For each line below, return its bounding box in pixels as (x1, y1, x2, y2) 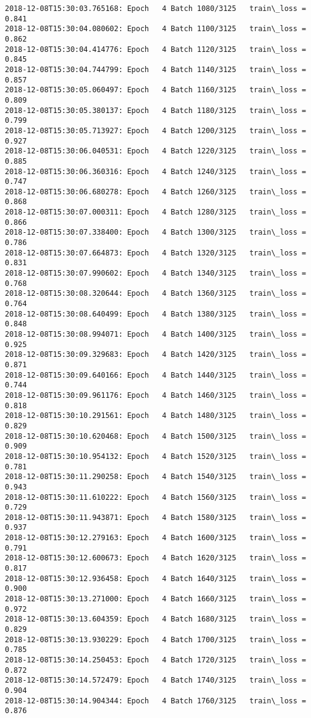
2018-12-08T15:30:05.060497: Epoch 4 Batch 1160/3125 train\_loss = (5, 86, 306, 95)
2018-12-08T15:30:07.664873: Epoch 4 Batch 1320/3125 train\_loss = (5, 248, 306, 257)
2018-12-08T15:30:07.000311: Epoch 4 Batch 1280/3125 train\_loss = (5, 208, 306, 217)
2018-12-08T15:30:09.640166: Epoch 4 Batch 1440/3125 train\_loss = (5, 370, 306, 379)
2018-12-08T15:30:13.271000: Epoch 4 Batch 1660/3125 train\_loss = (5, 595, 306, 604)
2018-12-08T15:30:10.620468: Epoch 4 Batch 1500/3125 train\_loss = (5, 431, 306, 441)
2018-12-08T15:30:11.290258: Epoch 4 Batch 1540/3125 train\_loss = (5, 472, 306, 482)
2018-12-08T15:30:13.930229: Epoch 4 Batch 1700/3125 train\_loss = (5, 635, 306, 644)
